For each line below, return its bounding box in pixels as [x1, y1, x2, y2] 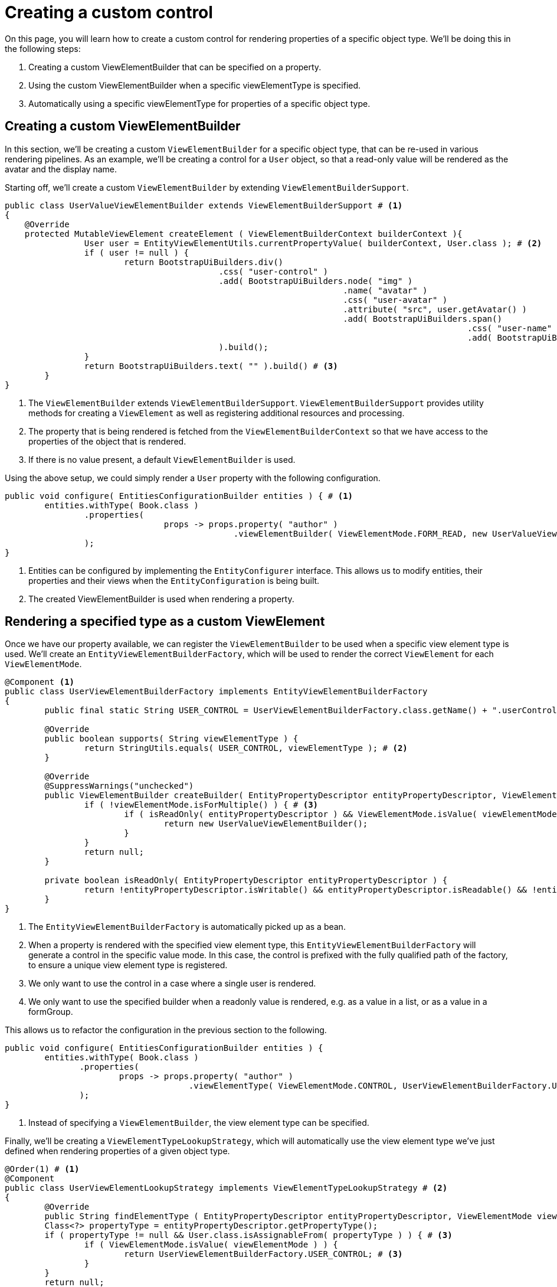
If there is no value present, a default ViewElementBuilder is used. [28, 454, 296, 465]
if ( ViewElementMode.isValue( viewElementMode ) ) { [84, 1240, 338, 1250]
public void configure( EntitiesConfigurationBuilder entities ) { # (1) [5, 491, 353, 501]
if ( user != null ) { [84, 247, 189, 257]
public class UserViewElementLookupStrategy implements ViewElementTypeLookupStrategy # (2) [5, 1183, 448, 1193]
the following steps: [5, 43, 81, 54]
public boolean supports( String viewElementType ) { [44, 734, 299, 744]
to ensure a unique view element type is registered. [28, 960, 228, 971]
